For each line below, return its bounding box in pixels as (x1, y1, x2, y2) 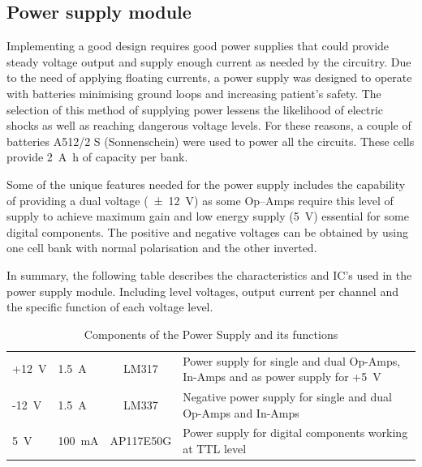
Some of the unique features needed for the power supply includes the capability (6, 175, 406, 192)
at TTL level (183, 440, 247, 457)
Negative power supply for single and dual (183, 388, 392, 405)
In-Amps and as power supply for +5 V (183, 368, 381, 385)
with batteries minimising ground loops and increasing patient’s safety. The (6, 84, 381, 101)
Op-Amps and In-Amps (183, 404, 299, 421)
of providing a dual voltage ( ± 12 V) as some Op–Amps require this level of (6, 191, 394, 208)
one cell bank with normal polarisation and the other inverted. (6, 239, 317, 256)
